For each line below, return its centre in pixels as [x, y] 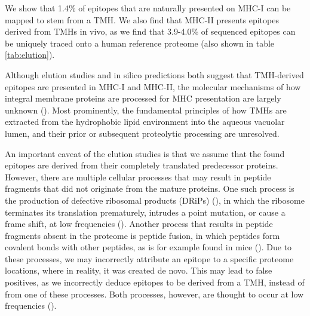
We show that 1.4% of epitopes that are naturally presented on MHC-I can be [148, 8]
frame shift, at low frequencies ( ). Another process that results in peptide [139, 224]
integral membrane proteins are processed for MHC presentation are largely [143, 98]
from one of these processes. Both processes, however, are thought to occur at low [154, 294]
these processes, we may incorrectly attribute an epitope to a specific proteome [149, 258]
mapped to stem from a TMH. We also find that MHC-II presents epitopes [142, 19]
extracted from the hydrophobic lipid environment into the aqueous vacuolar [145, 122]
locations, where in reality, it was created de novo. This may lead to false [139, 270]
